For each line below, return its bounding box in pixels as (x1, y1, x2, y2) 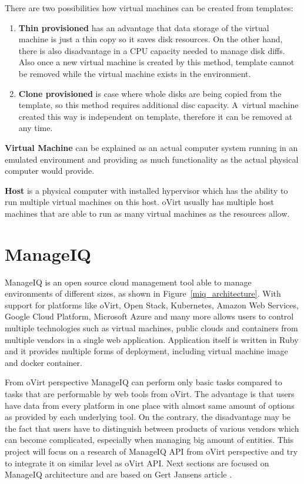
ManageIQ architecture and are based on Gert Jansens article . (5, 468, 232, 480)
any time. (18, 122, 53, 134)
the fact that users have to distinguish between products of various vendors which (5, 422, 299, 434)
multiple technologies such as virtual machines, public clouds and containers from (5, 322, 298, 334)
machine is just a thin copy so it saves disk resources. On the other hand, (18, 33, 283, 45)
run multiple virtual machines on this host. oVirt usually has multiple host (5, 196, 274, 208)
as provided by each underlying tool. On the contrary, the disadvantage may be (5, 411, 291, 423)
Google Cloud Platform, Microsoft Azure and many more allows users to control (5, 310, 294, 322)
